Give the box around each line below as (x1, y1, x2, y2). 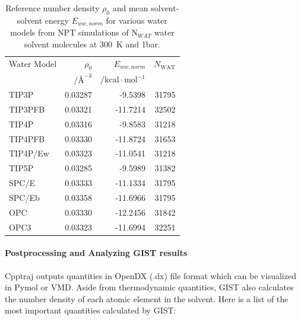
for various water (106, 14, 167, 26)
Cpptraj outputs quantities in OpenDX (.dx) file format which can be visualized (5, 269, 296, 281)
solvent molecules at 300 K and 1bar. (24, 37, 160, 50)
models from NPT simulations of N (9, 26, 138, 39)
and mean (112, 2, 148, 14)
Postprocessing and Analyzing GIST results (5, 247, 187, 259)
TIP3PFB (9, 103, 45, 115)
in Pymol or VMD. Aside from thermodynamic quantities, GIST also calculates (5, 281, 294, 293)
